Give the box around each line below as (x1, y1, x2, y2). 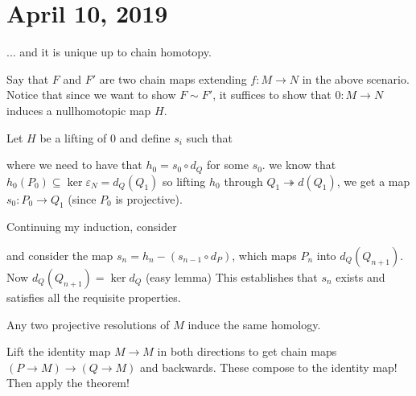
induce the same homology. (187, 316, 321, 332)
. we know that (262, 156, 336, 173)
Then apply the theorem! (6, 374, 130, 391)
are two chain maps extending (99, 70, 247, 87)
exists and (336, 268, 385, 285)
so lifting (162, 172, 206, 189)
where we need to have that (6, 156, 142, 173)
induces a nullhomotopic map (6, 101, 151, 118)
